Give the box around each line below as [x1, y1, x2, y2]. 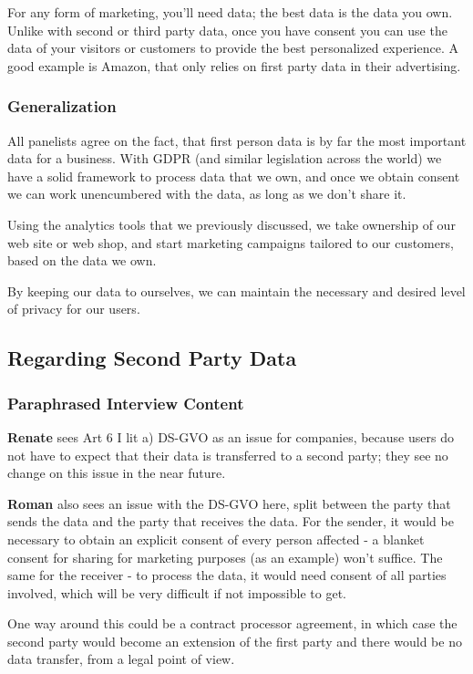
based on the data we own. [7, 251, 157, 270]
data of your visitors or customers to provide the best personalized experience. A [7, 38, 458, 57]
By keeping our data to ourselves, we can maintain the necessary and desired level [7, 281, 466, 300]
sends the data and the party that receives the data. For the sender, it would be [7, 512, 454, 531]
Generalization [7, 95, 117, 118]
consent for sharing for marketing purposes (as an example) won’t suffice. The [7, 547, 443, 566]
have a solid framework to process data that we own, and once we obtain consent [7, 166, 460, 185]
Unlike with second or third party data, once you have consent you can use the [7, 20, 447, 39]
